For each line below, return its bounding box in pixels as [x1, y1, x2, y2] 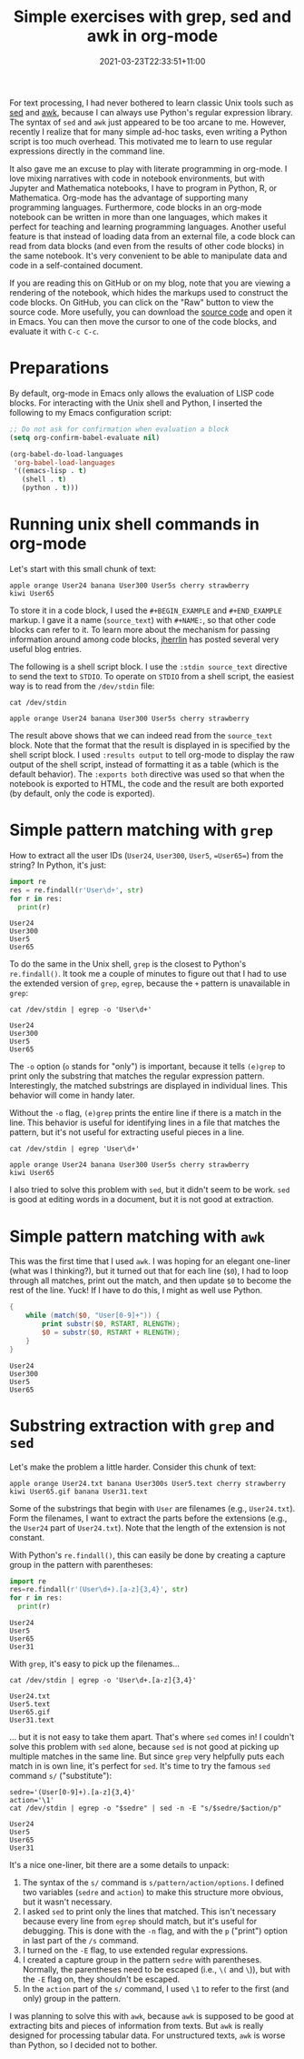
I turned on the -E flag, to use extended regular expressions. [22, 1944, 249, 1955]
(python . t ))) [21, 484, 79, 493]
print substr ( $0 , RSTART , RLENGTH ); [42, 1320, 181, 1329]
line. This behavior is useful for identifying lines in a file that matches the [9, 1117, 280, 1129]
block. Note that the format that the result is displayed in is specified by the [9, 739, 290, 750]
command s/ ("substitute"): [9, 1771, 112, 1781]
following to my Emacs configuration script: [9, 407, 172, 417]
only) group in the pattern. [22, 1994, 121, 2004]
